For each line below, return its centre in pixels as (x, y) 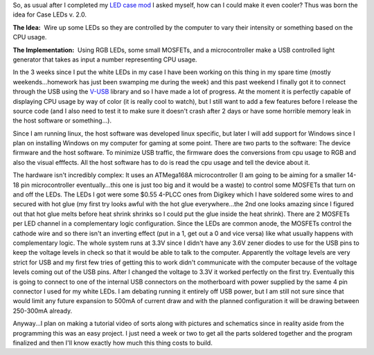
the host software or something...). (62, 120)
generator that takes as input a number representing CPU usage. (105, 60)
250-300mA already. (43, 311)
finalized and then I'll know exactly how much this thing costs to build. (113, 343)
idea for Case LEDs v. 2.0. (50, 15)
